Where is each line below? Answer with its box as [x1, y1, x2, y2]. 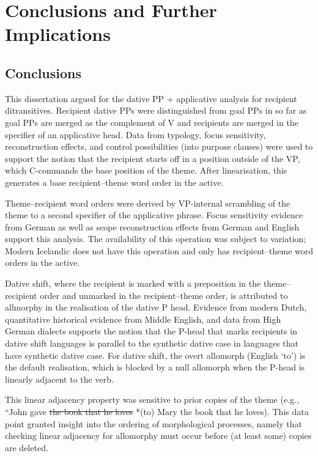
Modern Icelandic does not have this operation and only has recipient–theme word [5, 244, 314, 257]
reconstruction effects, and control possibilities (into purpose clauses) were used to [5, 140, 313, 153]
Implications [5, 21, 111, 46]
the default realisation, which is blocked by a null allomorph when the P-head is [5, 361, 305, 373]
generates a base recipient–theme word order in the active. [5, 175, 224, 188]
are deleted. [5, 441, 48, 454]
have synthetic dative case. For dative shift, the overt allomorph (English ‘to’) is [5, 348, 306, 361]
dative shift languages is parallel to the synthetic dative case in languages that [5, 337, 298, 350]
